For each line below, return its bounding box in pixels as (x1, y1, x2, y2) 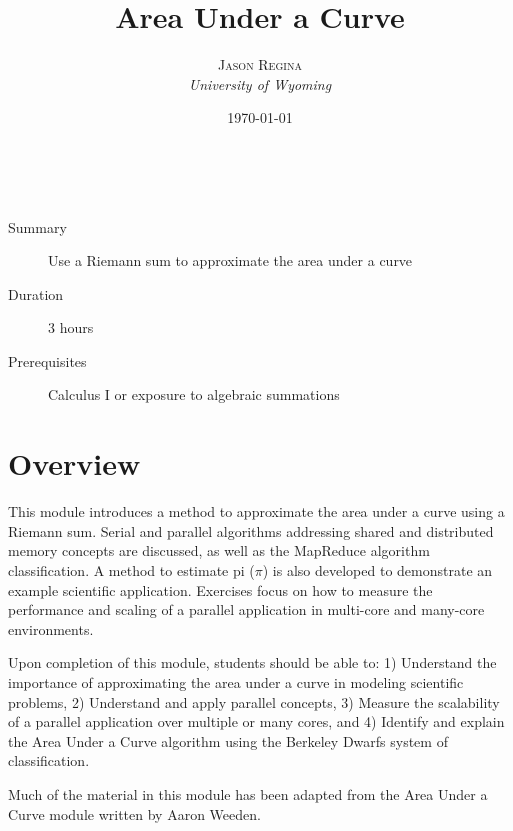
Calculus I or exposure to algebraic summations (48, 384, 340, 405)
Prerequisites (8, 350, 87, 371)
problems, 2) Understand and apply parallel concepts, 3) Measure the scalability (8, 691, 500, 712)
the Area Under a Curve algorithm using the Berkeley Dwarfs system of (8, 730, 448, 751)
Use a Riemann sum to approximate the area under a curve (48, 250, 413, 271)
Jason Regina (218, 54, 302, 75)
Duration (8, 283, 64, 304)
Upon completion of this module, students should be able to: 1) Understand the (8, 652, 497, 673)
